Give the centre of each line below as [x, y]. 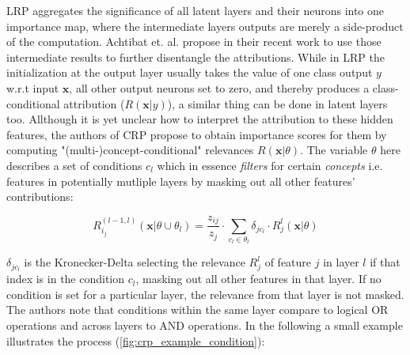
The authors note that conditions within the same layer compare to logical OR [197, 310]
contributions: [40, 196]
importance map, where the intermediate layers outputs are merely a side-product [205, 26]
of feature [288, 262]
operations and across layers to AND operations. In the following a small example [205, 325]
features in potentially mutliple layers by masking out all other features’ [181, 181]
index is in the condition [66, 279]
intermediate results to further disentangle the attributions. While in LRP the [196, 57]
